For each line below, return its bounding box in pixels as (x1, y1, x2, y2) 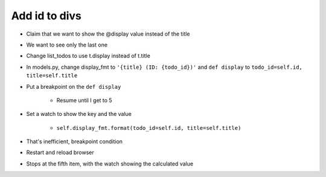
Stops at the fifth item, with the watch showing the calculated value (26, 160, 193, 167)
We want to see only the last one (26, 41, 108, 48)
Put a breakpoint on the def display (26, 83, 121, 90)
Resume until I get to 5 (56, 97, 112, 104)
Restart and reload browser (26, 149, 95, 156)
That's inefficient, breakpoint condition (26, 138, 123, 145)
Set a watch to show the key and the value (26, 111, 132, 118)
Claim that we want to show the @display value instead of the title (26, 30, 190, 37)
